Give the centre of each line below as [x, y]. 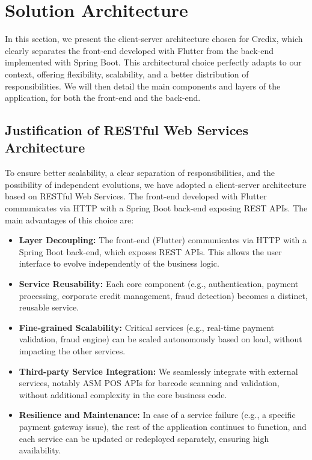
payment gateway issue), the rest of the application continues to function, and [163, 426]
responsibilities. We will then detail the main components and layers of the [143, 86]
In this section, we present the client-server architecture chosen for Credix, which [154, 39]
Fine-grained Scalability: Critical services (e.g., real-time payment [147, 327]
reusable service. [49, 307]
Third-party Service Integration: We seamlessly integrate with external [158, 371]
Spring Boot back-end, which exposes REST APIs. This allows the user [150, 251]
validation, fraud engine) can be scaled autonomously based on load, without [161, 339]
